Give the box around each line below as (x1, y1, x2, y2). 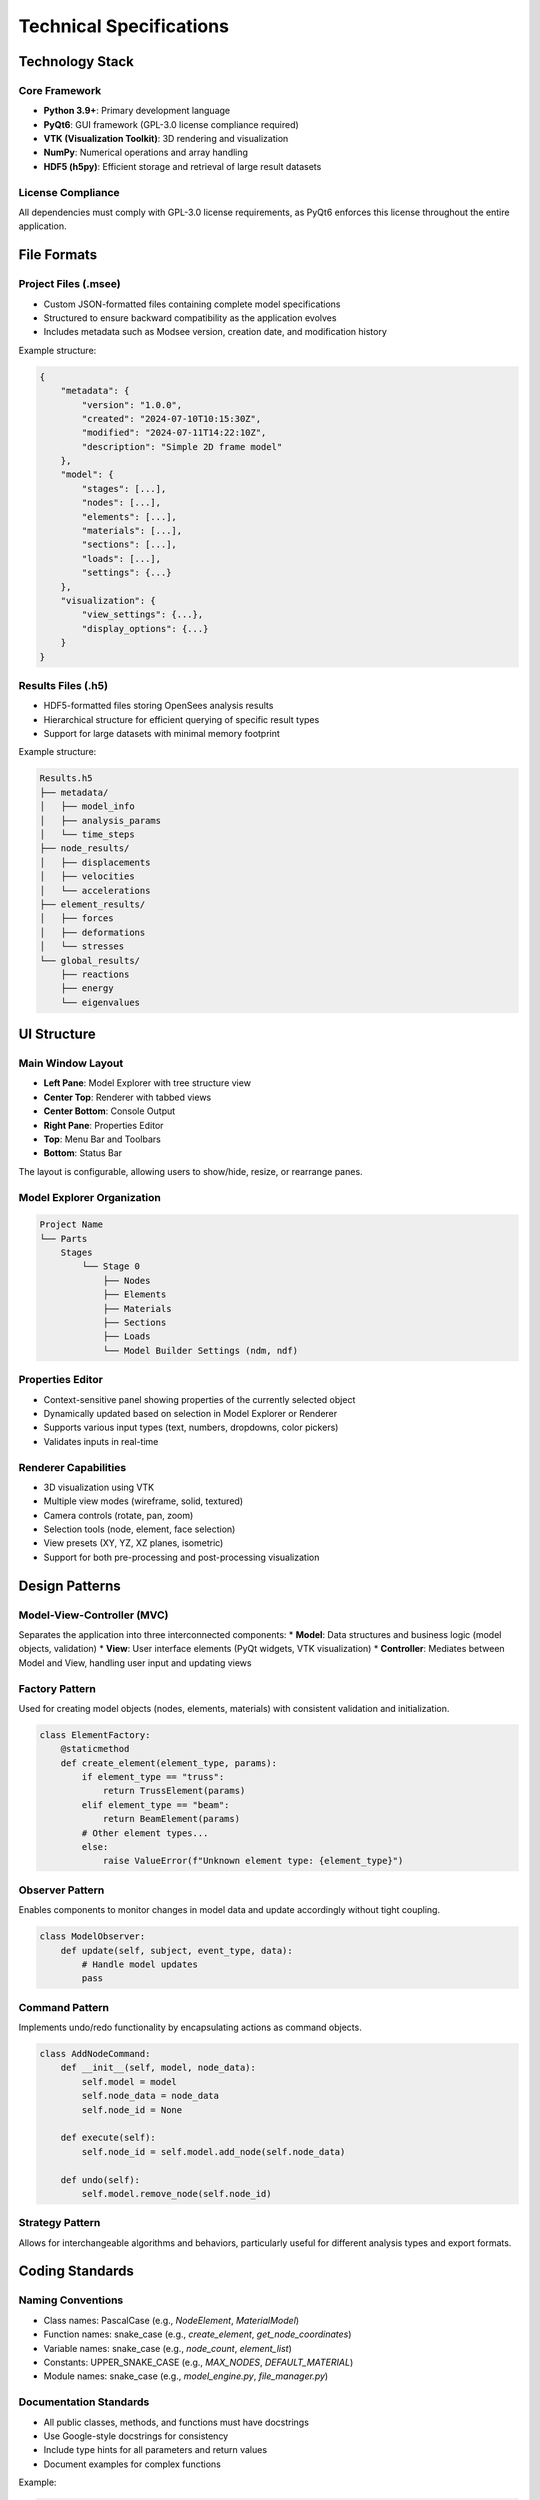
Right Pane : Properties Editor (43, 1119, 164, 1131)
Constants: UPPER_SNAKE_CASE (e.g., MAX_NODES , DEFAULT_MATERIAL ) (43, 2356, 354, 2368)
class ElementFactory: (39, 1729, 151, 1740)
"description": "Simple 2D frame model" (81, 441, 283, 452)
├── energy (60, 983, 114, 994)
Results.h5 (39, 773, 93, 784)
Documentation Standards (18, 2395, 150, 2409)
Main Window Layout (18, 1056, 124, 1070)
